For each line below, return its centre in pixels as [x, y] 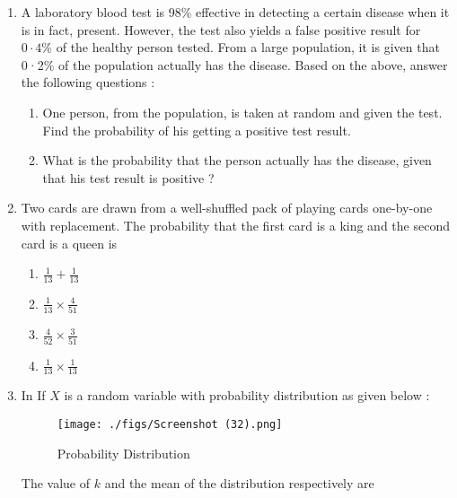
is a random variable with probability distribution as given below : [247, 395]
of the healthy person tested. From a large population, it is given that [248, 47]
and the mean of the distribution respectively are [239, 483]
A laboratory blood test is [93, 12]
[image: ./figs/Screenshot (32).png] [170, 424]
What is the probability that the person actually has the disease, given [237, 160]
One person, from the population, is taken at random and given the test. [242, 112]
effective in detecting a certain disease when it [323, 12]
